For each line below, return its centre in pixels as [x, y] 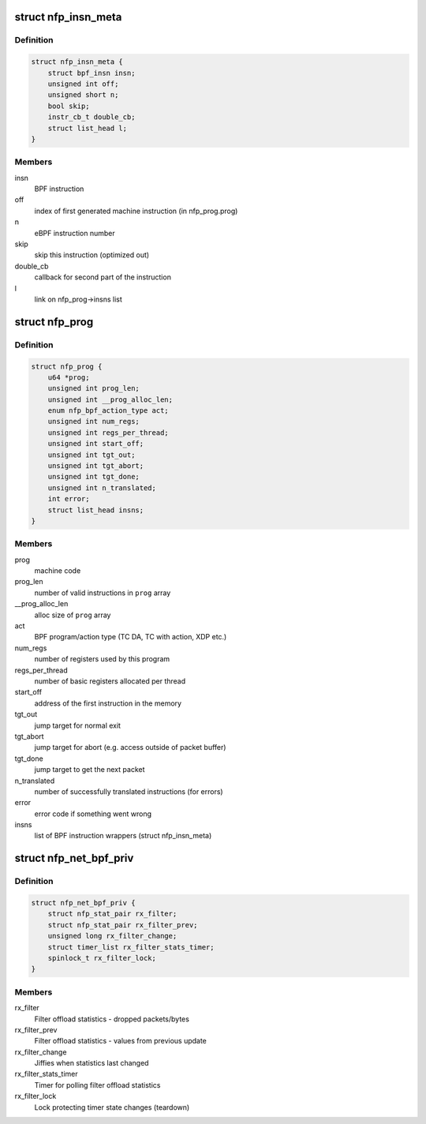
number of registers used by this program [102, 659]
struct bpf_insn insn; [92, 73]
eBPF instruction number [75, 233]
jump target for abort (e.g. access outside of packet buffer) [130, 747]
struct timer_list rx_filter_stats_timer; [131, 947]
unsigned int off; [83, 84]
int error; [69, 499]
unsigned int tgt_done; [93, 477]
